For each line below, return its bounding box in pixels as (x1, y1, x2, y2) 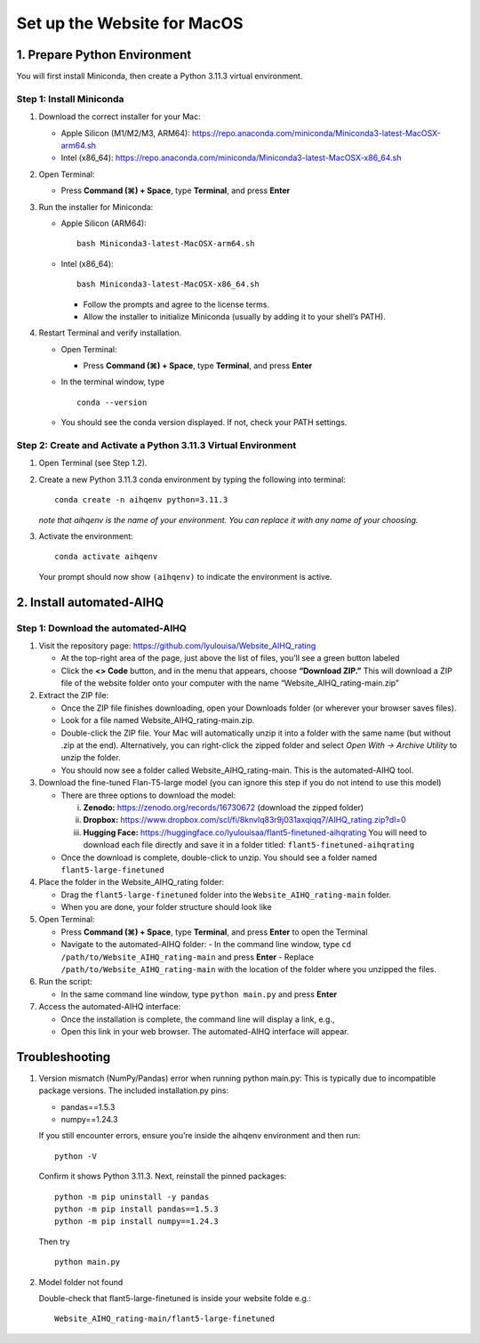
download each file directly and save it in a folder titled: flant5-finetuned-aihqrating (83, 840, 415, 850)
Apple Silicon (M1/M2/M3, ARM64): (60, 127, 190, 138)
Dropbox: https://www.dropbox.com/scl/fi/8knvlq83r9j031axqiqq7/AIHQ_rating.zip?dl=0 (83, 815, 406, 825)
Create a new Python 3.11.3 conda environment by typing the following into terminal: (38, 474, 347, 485)
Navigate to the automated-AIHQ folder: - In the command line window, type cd (60, 939, 351, 950)
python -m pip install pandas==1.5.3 (54, 1204, 220, 1214)
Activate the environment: (38, 530, 133, 542)
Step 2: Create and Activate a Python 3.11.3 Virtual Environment (16, 439, 297, 451)
